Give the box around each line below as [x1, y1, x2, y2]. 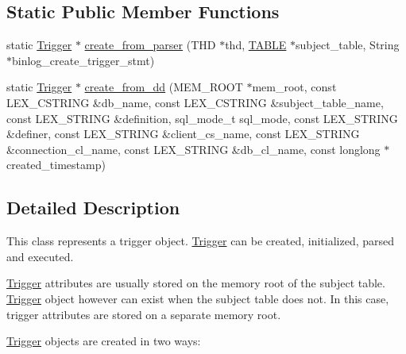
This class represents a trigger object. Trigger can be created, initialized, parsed [6, 233, 395, 249]
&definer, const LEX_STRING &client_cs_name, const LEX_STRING [6, 125, 360, 142]
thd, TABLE [225, 37, 287, 53]
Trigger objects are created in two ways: [6, 333, 201, 349]
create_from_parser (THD [84, 37, 216, 53]
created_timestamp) [6, 156, 106, 173]
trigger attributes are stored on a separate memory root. [6, 306, 281, 322]
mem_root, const [252, 79, 337, 95]
